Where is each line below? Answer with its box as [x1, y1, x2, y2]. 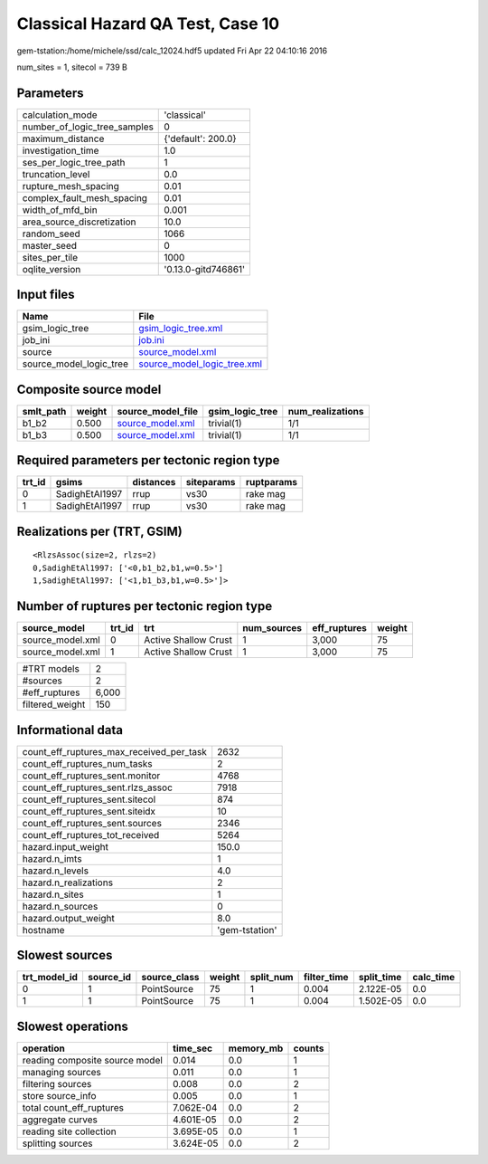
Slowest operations [16, 1018, 128, 1034]
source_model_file [117, 405, 199, 417]
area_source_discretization [22, 215, 136, 228]
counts [293, 1042, 324, 1054]
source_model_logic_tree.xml [138, 358, 262, 370]
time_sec [173, 1042, 212, 1054]
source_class [141, 971, 200, 984]
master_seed [22, 239, 77, 252]
